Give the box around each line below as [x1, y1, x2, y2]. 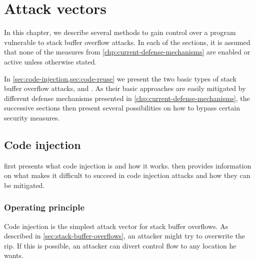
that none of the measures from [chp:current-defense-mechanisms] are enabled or [4, 46, 250, 57]
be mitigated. [4, 179, 45, 190]
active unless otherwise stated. [4, 56, 97, 66]
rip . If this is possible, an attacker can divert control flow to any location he [4, 240, 236, 250]
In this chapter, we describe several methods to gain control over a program [4, 27, 236, 37]
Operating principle [4, 201, 85, 213]
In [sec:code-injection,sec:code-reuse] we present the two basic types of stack [4, 73, 236, 83]
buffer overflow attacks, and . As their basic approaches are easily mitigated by [4, 83, 246, 93]
